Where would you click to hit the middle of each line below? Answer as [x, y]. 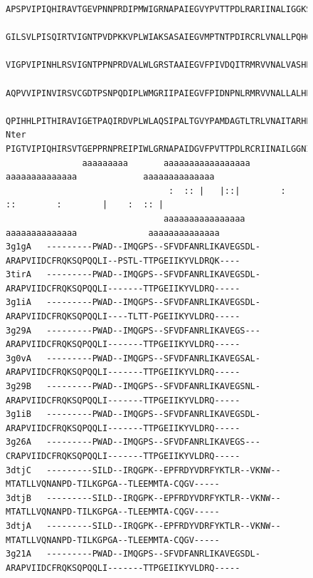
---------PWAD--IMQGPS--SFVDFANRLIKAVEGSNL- [153, 387]
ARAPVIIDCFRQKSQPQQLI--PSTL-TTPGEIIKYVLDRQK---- [123, 260]
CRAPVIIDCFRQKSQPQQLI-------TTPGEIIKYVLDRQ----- [123, 456]
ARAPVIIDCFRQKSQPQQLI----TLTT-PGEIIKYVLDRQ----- [123, 317]
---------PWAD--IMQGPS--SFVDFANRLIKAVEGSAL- [153, 358]
